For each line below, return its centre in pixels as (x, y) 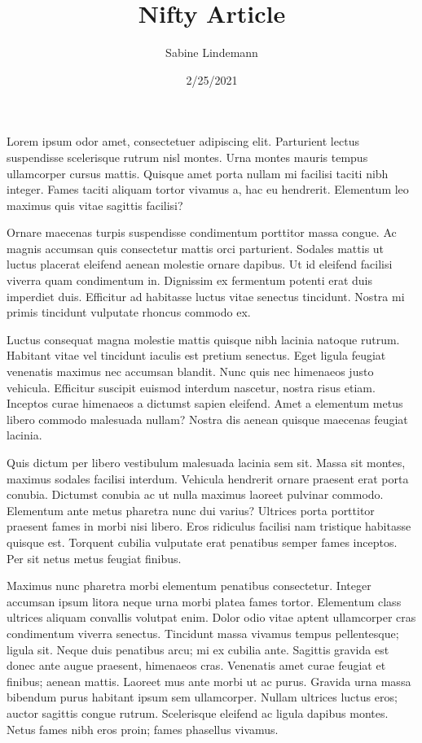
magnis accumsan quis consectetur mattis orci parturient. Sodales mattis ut (196, 248)
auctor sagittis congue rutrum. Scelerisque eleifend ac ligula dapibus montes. (198, 712)
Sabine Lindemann (212, 52)
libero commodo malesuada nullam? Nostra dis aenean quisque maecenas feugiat (207, 419)
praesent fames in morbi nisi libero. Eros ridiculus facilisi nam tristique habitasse (209, 526)
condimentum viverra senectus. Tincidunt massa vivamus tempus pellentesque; (203, 633)
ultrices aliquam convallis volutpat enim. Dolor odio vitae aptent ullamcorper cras (211, 617)
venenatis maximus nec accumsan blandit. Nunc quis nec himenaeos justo (190, 371)
